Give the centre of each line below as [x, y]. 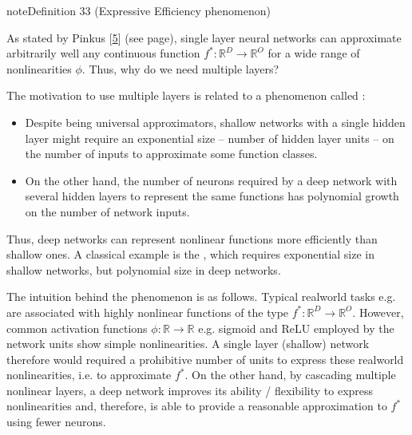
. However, [378, 312]
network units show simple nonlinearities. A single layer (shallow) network [188, 344]
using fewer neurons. [56, 422]
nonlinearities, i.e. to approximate [89, 375]
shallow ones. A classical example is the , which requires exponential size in [191, 254]
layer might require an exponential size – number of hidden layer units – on [210, 138]
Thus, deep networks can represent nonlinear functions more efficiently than [192, 238]
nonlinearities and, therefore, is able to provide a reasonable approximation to [197, 406]
